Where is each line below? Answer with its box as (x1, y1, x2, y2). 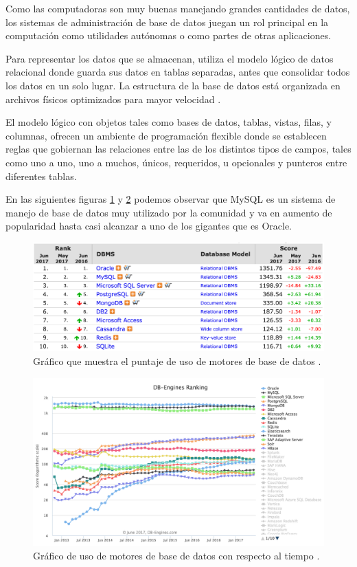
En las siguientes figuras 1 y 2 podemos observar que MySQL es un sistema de (5, 192, 336, 206)
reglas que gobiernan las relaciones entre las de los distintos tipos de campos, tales (5, 142, 352, 156)
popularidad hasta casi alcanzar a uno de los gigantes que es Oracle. (5, 219, 292, 233)
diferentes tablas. (5, 168, 77, 183)
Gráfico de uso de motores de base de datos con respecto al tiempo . (33, 548, 320, 562)
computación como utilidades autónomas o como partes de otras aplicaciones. (5, 28, 332, 43)
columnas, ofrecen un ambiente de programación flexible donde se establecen (5, 128, 327, 142)
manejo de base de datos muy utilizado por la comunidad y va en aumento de (5, 205, 332, 219)
